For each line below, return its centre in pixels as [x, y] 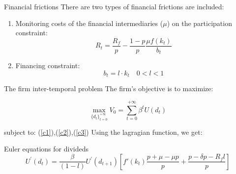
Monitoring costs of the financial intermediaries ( [89, 23]
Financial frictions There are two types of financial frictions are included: [114, 6]
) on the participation [199, 23]
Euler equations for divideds [46, 149]
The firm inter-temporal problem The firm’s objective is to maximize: [109, 88]
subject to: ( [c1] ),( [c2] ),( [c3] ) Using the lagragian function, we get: [103, 132]
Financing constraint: [48, 65]
